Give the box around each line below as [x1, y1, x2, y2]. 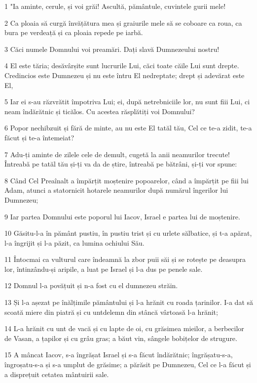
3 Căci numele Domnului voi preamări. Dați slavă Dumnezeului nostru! [4, 43, 220, 54]
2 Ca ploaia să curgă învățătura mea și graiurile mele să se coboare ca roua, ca [4, 17, 242, 28]
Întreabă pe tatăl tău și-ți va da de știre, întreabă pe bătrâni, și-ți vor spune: [4, 159, 237, 169]
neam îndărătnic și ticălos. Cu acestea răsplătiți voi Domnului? [4, 106, 195, 116]
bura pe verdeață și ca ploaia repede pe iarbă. [4, 27, 143, 38]
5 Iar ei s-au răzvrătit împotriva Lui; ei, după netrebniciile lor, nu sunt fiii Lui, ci [4, 96, 250, 107]
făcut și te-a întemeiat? [4, 132, 74, 142]
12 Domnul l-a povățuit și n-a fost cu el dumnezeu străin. [4, 280, 178, 291]
